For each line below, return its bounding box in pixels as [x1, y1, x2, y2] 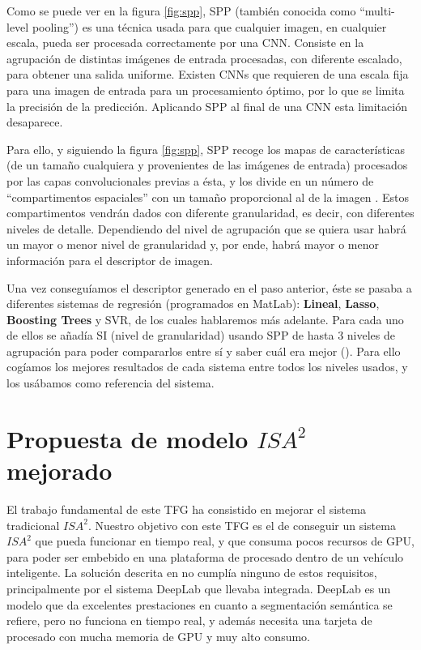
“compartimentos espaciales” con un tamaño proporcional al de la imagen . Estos [6, 188, 409, 205]
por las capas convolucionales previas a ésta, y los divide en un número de [6, 172, 374, 189]
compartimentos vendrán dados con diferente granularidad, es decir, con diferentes [6, 204, 415, 221]
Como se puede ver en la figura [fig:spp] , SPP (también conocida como [6, 2, 356, 19]
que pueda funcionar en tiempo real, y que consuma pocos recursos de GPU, [35, 532, 415, 550]
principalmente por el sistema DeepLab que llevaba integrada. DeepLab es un [6, 579, 391, 597]
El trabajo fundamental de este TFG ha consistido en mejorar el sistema [6, 500, 366, 517]
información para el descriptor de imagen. [6, 251, 213, 268]
